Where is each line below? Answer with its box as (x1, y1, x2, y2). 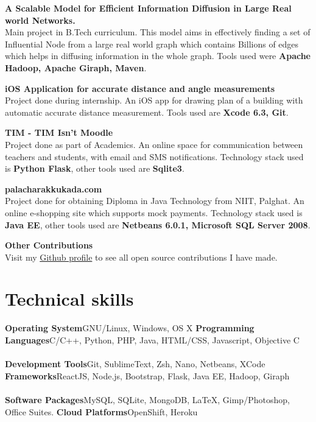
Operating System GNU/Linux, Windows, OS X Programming (5, 322, 255, 334)
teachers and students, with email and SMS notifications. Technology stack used (5, 150, 304, 163)
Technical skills (5, 286, 134, 311)
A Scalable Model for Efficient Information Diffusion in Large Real (5, 2, 292, 14)
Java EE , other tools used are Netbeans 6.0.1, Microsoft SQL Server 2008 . (5, 218, 311, 231)
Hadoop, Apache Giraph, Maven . (5, 61, 147, 74)
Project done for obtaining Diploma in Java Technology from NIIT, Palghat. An (5, 194, 304, 207)
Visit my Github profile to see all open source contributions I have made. (5, 250, 278, 263)
